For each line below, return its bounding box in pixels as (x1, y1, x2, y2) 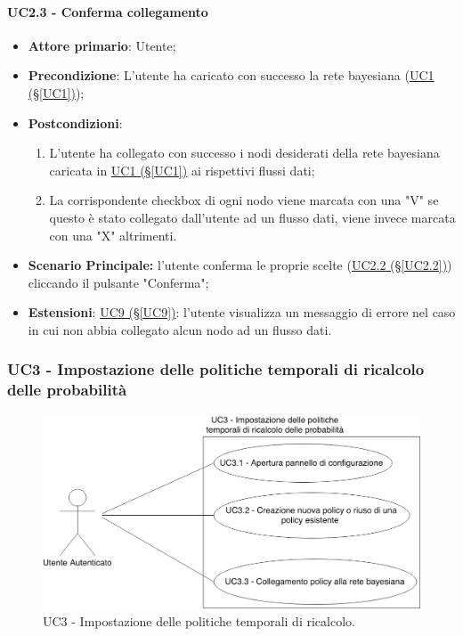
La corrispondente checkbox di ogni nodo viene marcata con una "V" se (49, 191, 439, 209)
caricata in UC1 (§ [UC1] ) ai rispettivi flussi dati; (49, 160, 315, 179)
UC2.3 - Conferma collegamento (7, 2, 208, 20)
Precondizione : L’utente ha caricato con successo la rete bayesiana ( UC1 (28, 66, 435, 85)
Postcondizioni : (28, 113, 123, 132)
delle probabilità (7, 379, 127, 401)
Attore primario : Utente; (28, 36, 176, 54)
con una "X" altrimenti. (49, 225, 177, 244)
